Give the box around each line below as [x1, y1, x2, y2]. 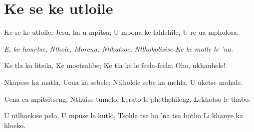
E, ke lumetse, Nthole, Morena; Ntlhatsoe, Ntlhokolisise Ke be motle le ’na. [4, 43, 233, 54]
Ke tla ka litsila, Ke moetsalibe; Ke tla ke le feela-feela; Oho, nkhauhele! [4, 60, 226, 70]
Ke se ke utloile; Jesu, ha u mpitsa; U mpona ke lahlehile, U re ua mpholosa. [4, 27, 239, 37]
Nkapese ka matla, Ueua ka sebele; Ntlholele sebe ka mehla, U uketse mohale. [4, 76, 243, 87]
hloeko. [4, 120, 26, 130]
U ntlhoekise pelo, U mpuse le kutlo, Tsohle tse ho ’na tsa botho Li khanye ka [4, 110, 243, 121]
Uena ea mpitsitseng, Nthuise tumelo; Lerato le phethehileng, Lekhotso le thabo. [4, 93, 251, 104]
